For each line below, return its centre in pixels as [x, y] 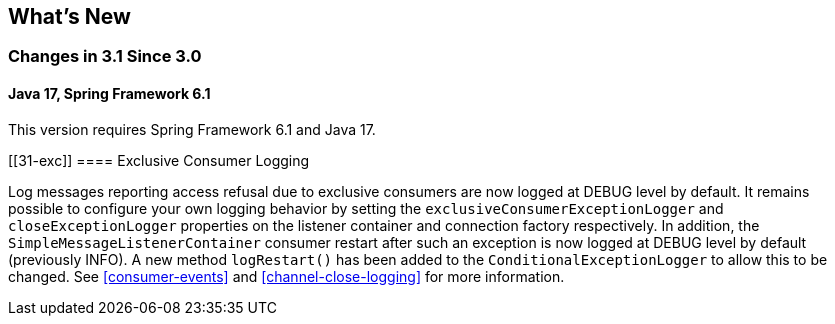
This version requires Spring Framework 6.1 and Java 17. [192, 129]
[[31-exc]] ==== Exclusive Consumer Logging [159, 160]
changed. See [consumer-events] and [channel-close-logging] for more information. [286, 276]
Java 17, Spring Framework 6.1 [109, 94]
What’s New [69, 16]
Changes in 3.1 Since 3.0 [105, 56]
